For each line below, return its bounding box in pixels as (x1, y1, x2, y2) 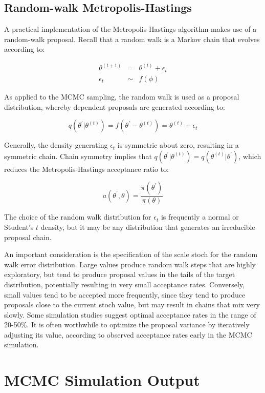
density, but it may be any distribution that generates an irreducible (40, 221, 255, 232)
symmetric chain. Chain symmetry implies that (4, 150, 152, 161)
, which (238, 150, 261, 161)
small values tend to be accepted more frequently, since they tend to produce (4, 289, 246, 300)
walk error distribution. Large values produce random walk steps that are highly (4, 259, 256, 269)
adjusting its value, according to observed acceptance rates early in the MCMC (4, 329, 252, 340)
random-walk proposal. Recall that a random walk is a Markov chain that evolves (4, 33, 260, 44)
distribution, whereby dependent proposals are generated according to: (4, 101, 225, 112)
